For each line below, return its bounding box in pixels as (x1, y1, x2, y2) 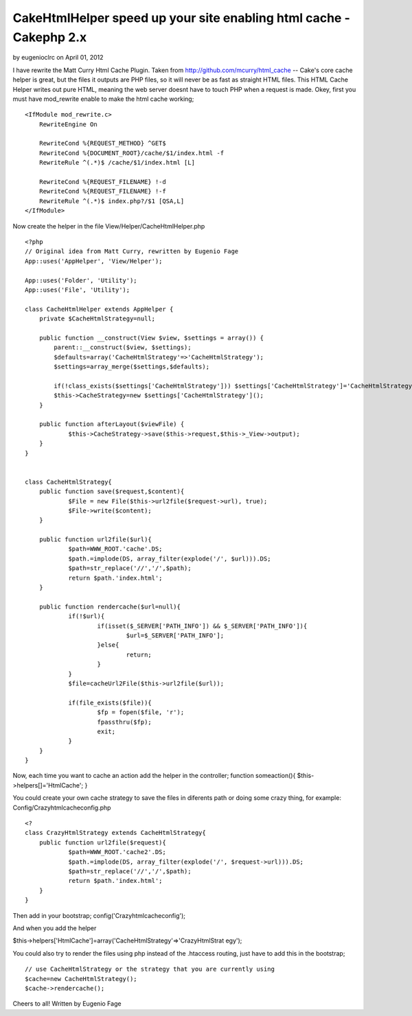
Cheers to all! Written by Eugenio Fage (12, 1000, 122, 1008)
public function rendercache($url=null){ (38, 602, 181, 611)
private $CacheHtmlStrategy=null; (38, 315, 156, 322)
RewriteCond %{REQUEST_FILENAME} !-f (38, 187, 166, 196)
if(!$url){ (68, 613, 105, 620)
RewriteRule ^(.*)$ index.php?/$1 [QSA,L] (38, 197, 185, 205)
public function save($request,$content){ (38, 488, 185, 495)
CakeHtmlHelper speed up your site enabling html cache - (12, 10, 350, 25)
